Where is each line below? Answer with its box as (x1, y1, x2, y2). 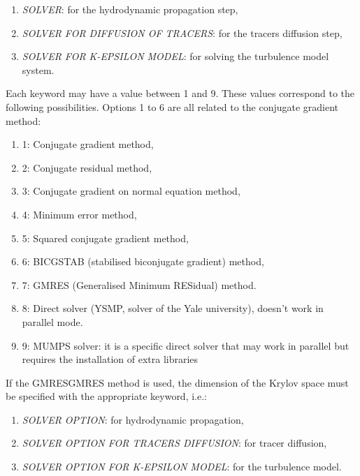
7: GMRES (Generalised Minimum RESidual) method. (22, 277, 257, 292)
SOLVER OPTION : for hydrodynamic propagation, (22, 412, 244, 426)
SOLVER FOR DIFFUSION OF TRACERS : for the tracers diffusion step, (22, 25, 343, 40)
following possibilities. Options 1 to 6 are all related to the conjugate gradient (6, 99, 339, 114)
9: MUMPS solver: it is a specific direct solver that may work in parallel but (22, 338, 350, 352)
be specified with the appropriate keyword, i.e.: (6, 389, 207, 403)
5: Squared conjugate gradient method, (22, 230, 189, 245)
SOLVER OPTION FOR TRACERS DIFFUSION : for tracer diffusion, (22, 436, 327, 450)
